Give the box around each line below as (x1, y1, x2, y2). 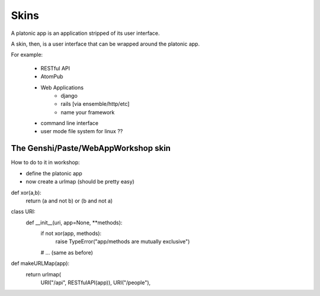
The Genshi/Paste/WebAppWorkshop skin (11, 143, 171, 153)
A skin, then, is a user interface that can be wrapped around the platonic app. (11, 40, 200, 47)
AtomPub (40, 73, 63, 80)
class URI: (11, 208, 36, 215)
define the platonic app (25, 169, 82, 177)
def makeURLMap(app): (11, 260, 70, 267)
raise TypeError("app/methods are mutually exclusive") (55, 238, 190, 245)
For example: (11, 51, 43, 59)
